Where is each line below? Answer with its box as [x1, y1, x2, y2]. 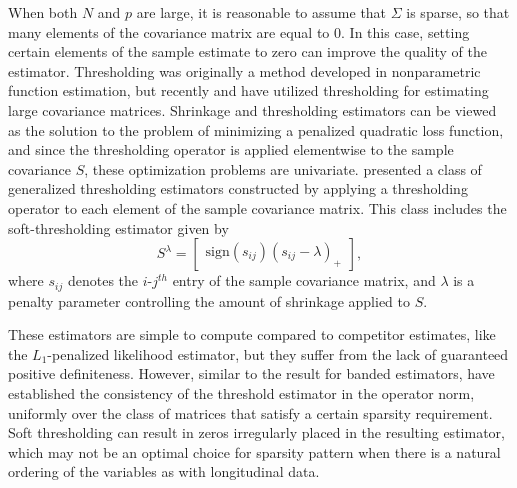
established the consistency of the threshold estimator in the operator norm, [8, 382, 475, 403]
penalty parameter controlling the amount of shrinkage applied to [8, 290, 410, 311]
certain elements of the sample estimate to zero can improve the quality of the [8, 41, 487, 62]
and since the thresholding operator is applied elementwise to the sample [8, 139, 454, 160]
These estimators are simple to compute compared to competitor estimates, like [8, 324, 496, 345]
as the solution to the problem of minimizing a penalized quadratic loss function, [8, 119, 504, 140]
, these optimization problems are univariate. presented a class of [84, 158, 482, 179]
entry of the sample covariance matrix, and [172, 270, 436, 291]
